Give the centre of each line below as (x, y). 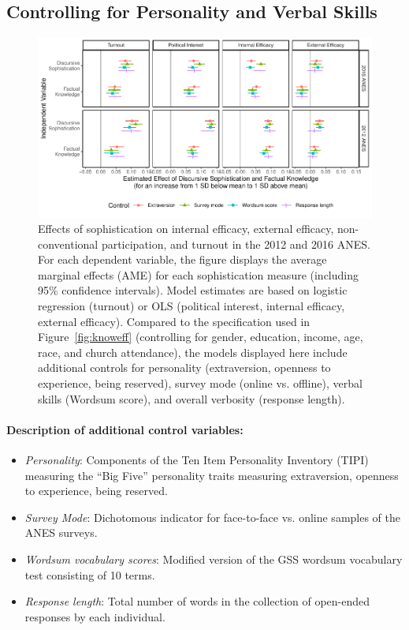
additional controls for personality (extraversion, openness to (184, 367)
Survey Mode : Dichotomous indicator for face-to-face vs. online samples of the (213, 517)
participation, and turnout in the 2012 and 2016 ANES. (236, 244)
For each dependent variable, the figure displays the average (182, 259)
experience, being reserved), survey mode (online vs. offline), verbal (200, 383)
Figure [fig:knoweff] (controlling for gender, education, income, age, (201, 337)
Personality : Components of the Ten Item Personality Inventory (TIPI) (197, 460)
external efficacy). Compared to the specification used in (174, 321)
